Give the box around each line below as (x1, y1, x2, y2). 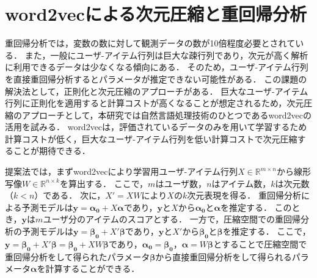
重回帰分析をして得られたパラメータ (5, 250, 150, 263)
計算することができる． (45, 262, 140, 275)
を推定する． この (220, 200, 292, 213)
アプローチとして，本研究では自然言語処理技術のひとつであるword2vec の (21, 108, 312, 121)
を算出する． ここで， (59, 177, 148, 189)
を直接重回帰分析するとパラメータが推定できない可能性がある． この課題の (5, 72, 307, 85)
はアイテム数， (211, 177, 271, 189)
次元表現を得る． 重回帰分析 (187, 189, 301, 202)
